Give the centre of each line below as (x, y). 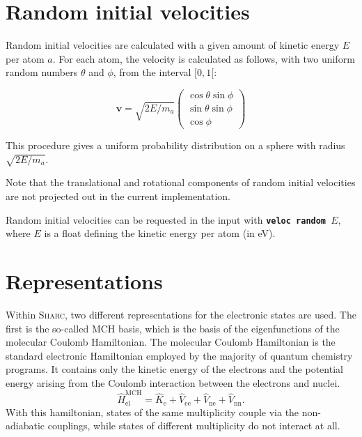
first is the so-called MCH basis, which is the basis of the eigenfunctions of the (173, 328)
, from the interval (152, 72)
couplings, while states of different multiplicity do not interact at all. (194, 426)
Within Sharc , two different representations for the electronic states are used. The (181, 314)
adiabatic (25, 426)
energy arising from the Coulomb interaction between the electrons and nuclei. (173, 382)
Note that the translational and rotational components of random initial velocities (181, 182)
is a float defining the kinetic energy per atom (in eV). (160, 233)
